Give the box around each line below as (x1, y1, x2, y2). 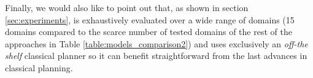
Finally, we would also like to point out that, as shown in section (5, 1, 249, 14)
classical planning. (5, 61, 73, 74)
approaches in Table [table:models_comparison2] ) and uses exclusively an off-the (5, 37, 308, 50)
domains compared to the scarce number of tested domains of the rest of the (5, 25, 292, 38)
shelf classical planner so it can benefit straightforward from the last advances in (5, 49, 307, 62)
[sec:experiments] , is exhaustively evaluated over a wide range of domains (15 (5, 13, 295, 26)
